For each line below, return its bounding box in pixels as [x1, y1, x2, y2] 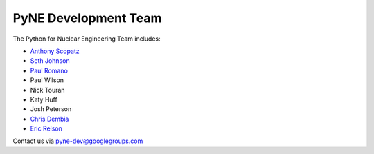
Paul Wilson [30, 76, 64, 84]
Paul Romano [30, 66, 69, 75]
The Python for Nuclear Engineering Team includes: [12, 35, 161, 43]
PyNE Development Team [12, 10, 162, 26]
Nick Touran [30, 86, 65, 94]
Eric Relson [30, 124, 62, 133]
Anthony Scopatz [30, 47, 80, 55]
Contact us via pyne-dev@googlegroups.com [12, 137, 143, 145]
